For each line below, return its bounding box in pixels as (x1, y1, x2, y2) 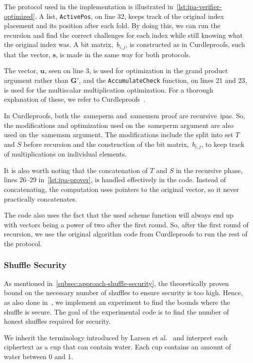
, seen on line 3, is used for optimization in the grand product (44, 65, 228, 76)
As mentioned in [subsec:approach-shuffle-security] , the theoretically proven (4, 278, 229, 288)
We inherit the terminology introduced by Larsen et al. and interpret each (4, 332, 228, 342)
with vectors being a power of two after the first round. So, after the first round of (4, 219, 249, 229)
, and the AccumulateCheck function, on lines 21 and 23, (79, 75, 247, 85)
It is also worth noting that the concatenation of (4, 165, 148, 175)
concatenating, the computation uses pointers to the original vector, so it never (4, 184, 239, 194)
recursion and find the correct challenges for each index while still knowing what (4, 30, 243, 40)
